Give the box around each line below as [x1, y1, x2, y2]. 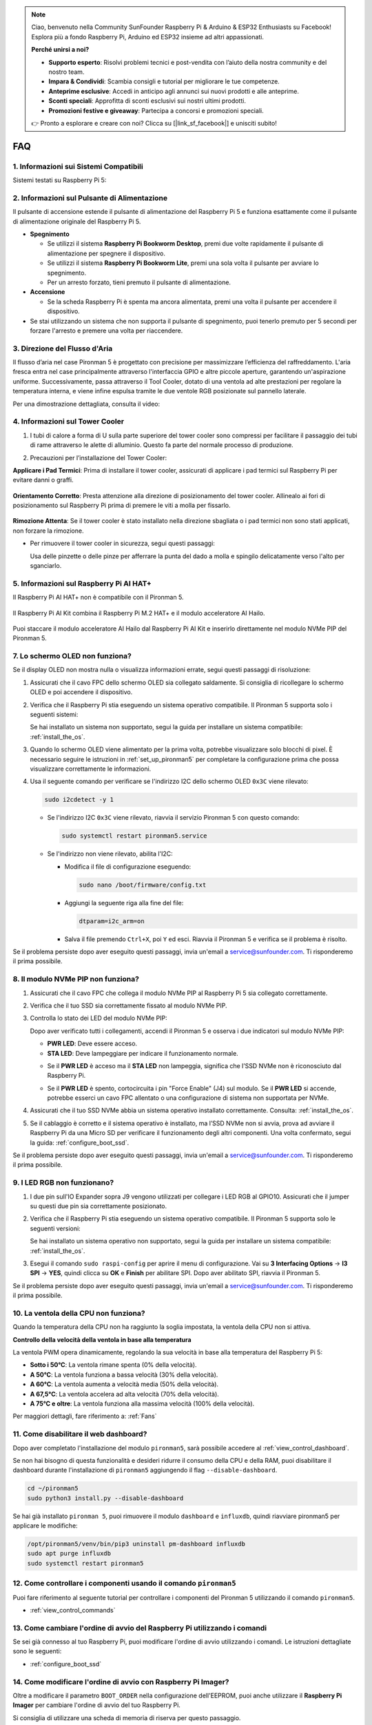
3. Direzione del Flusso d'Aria [12, 344, 113, 353]
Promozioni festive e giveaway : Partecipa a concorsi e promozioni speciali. [48, 106, 265, 115]
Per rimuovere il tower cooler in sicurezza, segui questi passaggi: [30, 539, 215, 548]
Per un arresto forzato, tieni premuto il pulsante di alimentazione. [47, 278, 231, 286]
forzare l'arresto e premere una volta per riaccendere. [30, 326, 183, 335]
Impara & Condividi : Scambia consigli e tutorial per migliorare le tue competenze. [48, 77, 280, 86]
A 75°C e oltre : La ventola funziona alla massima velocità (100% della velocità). [30, 1399, 255, 1408]
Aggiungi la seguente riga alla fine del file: [64, 898, 184, 907]
